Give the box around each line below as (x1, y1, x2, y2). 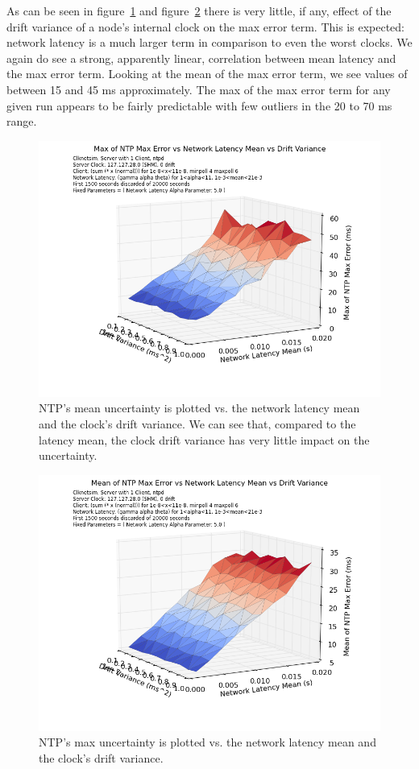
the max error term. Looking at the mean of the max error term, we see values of (6, 65, 408, 82)
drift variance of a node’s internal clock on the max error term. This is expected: (6, 18, 404, 35)
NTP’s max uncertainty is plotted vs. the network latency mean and (39, 734, 376, 750)
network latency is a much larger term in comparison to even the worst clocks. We (6, 34, 413, 51)
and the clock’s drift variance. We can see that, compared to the (39, 415, 356, 432)
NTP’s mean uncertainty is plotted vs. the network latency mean (39, 399, 360, 416)
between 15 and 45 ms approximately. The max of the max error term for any (6, 81, 391, 97)
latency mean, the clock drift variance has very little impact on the (39, 431, 370, 448)
